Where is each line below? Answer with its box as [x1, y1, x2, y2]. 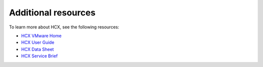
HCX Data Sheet [21, 46, 54, 52]
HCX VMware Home [21, 33, 62, 39]
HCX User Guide [21, 40, 55, 45]
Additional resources [9, 7, 96, 18]
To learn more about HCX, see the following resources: [9, 24, 119, 30]
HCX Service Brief [21, 53, 58, 59]
